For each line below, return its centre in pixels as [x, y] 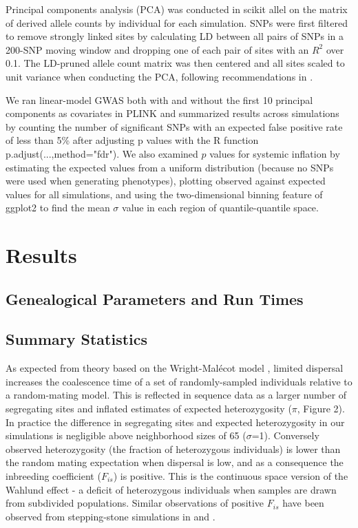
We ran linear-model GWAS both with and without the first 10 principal [159, 99]
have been [303, 503]
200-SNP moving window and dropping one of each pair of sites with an [157, 49]
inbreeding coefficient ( [53, 476]
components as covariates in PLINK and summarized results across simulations [172, 113]
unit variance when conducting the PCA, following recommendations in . [159, 76]
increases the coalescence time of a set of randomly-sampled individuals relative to [179, 381]
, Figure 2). [321, 409]
